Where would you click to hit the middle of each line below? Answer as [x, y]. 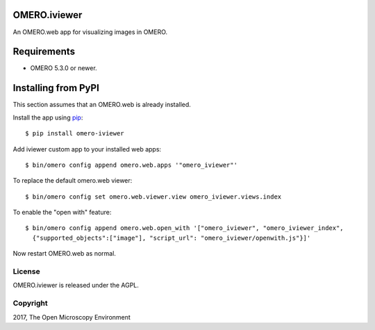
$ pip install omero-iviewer [75, 133]
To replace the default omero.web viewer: [73, 181]
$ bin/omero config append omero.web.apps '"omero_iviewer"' [131, 165]
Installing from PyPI [56, 88]
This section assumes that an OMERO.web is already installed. [102, 105]
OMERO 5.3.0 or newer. [64, 68]
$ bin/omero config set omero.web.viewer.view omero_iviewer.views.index [153, 197]
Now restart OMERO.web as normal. [64, 254]
